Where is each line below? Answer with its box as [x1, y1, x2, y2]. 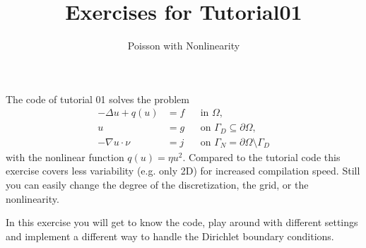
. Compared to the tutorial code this [182, 149, 341, 164]
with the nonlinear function [6, 149, 124, 164]
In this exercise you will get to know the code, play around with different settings [6, 215, 358, 230]
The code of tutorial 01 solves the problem [6, 91, 189, 106]
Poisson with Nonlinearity [127, 38, 240, 53]
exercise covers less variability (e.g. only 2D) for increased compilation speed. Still [6, 163, 360, 178]
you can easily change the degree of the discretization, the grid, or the [6, 177, 309, 192]
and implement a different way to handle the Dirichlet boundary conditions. [6, 228, 334, 243]
